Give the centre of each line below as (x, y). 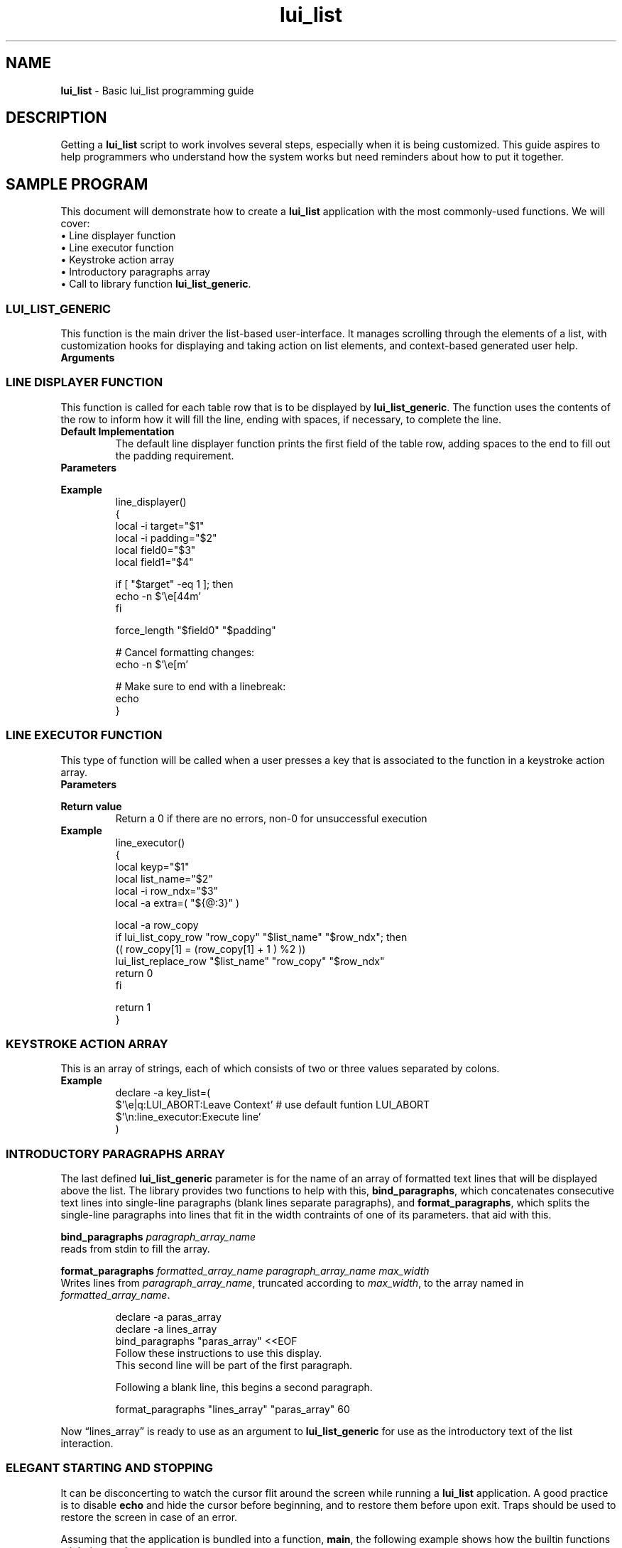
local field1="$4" (154, 562)
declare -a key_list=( (163, 1093)
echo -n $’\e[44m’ (158, 596)
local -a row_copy (157, 925)
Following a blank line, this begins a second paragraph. (244, 1388)
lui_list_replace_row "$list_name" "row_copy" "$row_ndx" (250, 961)
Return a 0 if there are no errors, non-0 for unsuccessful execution (271, 818)
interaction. (87, 1444)
